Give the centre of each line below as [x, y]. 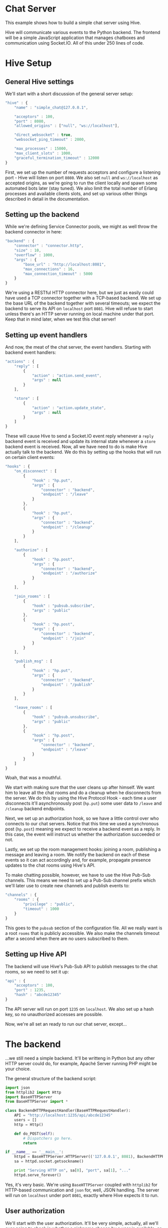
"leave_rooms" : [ [33, 708]
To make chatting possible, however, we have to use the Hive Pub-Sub [78, 875]
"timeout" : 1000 [41, 909]
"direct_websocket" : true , [43, 135]
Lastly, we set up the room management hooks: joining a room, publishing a [83, 849]
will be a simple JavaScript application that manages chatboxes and [75, 38]
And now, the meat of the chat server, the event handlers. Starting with [78, 347]
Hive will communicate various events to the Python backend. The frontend [83, 32]
